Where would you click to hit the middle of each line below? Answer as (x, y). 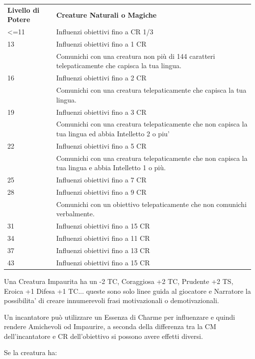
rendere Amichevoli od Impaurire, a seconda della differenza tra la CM (110, 326)
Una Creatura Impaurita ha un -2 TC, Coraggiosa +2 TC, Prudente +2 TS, (119, 281)
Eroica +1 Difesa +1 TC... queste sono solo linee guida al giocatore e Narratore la (127, 291)
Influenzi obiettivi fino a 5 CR (101, 145)
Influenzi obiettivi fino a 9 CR (101, 192)
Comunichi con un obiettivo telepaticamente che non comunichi (151, 204)
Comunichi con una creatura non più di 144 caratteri (136, 56)
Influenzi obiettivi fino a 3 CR (101, 112)
